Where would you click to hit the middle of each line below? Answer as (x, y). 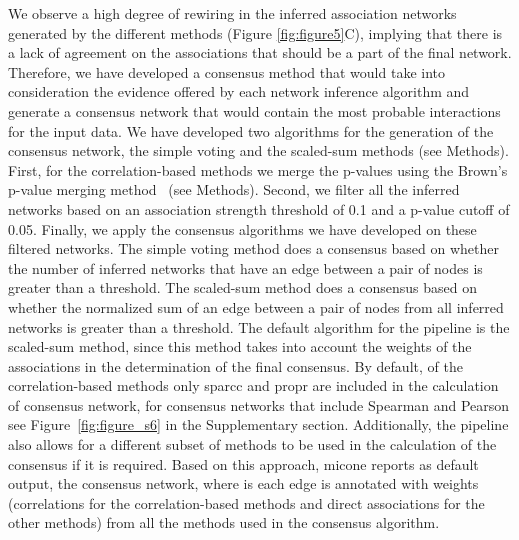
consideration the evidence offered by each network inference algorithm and (239, 91)
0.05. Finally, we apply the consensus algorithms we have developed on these (242, 228)
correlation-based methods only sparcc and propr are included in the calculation (253, 385)
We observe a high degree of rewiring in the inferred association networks (232, 13)
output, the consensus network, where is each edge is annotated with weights (243, 483)
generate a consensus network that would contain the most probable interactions (254, 110)
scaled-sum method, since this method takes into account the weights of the (240, 346)
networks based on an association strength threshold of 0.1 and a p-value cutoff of (259, 208)
